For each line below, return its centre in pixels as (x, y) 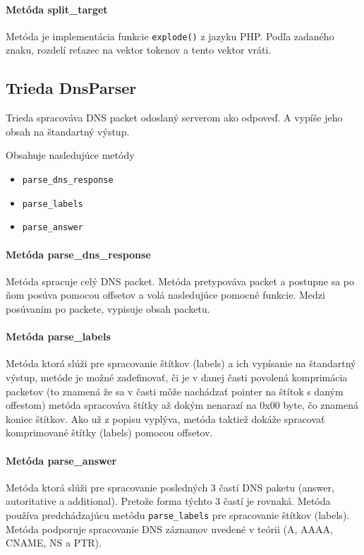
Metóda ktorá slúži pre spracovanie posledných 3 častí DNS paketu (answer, (170, 487)
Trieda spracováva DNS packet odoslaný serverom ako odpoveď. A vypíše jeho (174, 118)
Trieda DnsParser (71, 88)
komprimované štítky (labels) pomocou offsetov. (109, 432)
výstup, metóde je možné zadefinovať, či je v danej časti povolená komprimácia (177, 377)
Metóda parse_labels (58, 336)
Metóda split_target (57, 9)
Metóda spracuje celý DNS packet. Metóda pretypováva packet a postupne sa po (180, 281)
